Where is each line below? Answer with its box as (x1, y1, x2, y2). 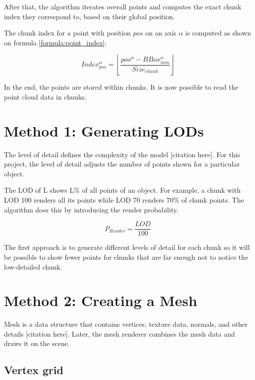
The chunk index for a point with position (4, 28, 131, 38)
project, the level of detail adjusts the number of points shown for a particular (4, 159, 240, 169)
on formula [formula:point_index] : (4, 37, 107, 47)
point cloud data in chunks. (4, 91, 87, 102)
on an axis (145, 28, 177, 38)
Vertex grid (4, 362, 64, 378)
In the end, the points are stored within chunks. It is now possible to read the (4, 82, 239, 92)
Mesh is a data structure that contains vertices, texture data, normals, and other (4, 319, 248, 329)
